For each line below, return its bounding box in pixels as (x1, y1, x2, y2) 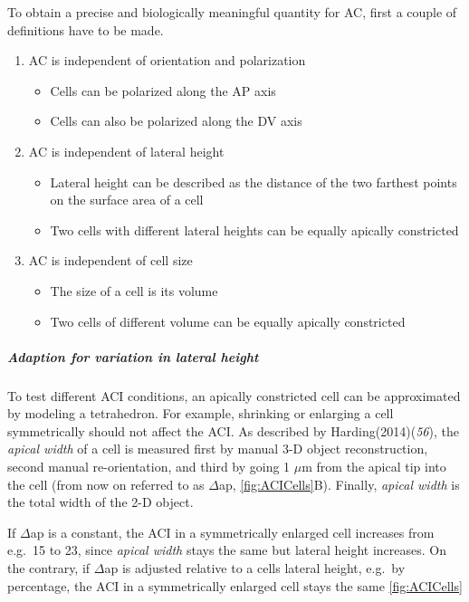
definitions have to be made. (7, 20, 164, 39)
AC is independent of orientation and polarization (28, 51, 306, 70)
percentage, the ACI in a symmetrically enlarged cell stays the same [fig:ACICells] (7, 576, 463, 595)
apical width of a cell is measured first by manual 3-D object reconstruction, (7, 439, 428, 458)
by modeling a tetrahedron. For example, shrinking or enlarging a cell (7, 404, 394, 423)
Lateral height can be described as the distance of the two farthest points (50, 172, 457, 191)
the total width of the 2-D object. (7, 492, 194, 511)
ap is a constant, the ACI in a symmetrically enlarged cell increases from (30, 522, 435, 541)
